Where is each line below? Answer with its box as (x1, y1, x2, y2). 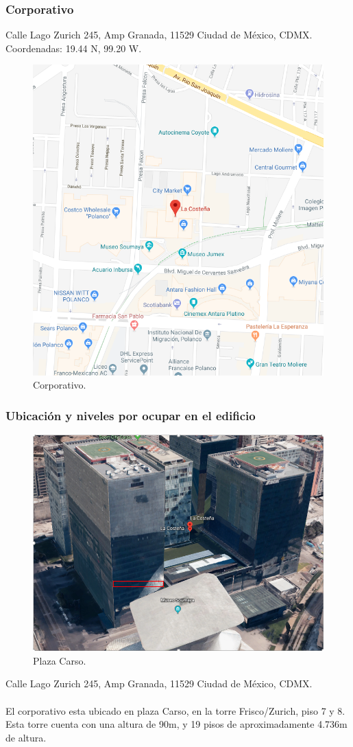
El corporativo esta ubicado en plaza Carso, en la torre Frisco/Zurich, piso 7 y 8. (5, 703, 345, 717)
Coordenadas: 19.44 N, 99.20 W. (5, 41, 142, 55)
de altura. (5, 730, 47, 744)
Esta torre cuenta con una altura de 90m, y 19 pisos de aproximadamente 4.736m (5, 717, 348, 731)
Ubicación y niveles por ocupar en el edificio (5, 406, 256, 424)
